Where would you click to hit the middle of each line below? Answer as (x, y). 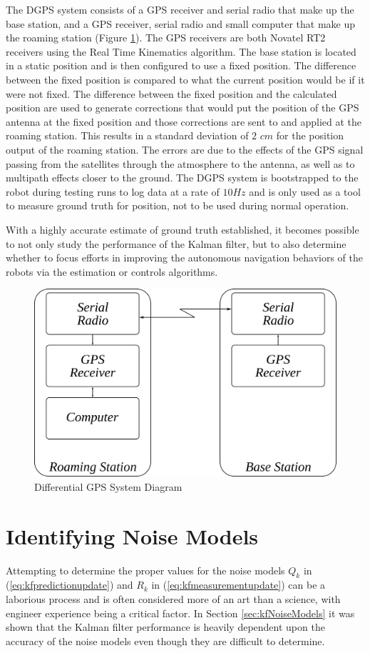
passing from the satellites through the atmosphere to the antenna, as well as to (180, 163)
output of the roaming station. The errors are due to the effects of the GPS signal (185, 149)
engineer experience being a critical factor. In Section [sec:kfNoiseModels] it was (180, 613)
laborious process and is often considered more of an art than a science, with (173, 598)
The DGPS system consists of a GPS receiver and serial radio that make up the (180, 9)
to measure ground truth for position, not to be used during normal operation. (178, 205)
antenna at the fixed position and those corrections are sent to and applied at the (184, 121)
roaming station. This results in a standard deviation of (127, 135)
